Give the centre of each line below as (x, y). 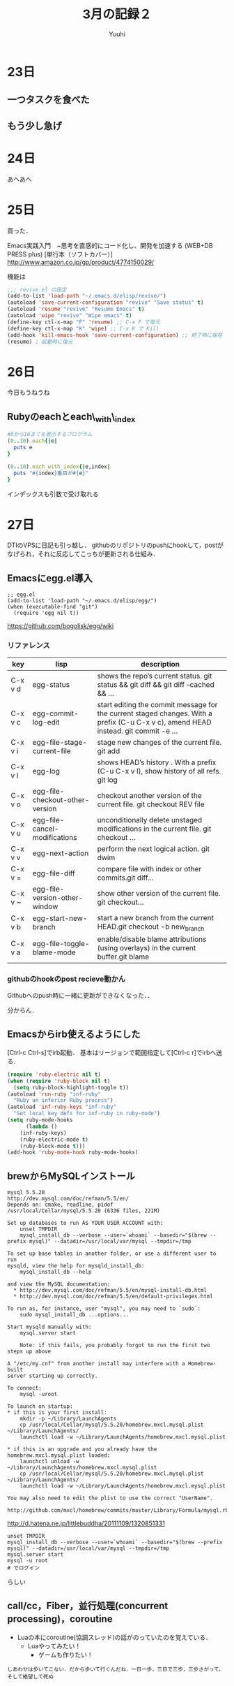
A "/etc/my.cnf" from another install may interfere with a (96, 1364)
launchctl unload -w (49, 1462)
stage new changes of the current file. (159, 742)
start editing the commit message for (157, 704)
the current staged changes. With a (155, 713)
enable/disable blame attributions (152, 939)
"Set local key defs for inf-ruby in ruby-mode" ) (87, 1114)
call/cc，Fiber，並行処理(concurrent (88, 1606)
